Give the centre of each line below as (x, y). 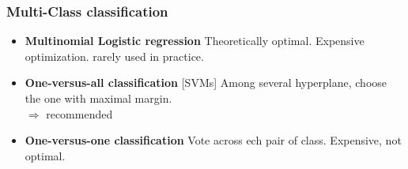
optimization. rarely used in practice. (114, 56)
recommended (79, 113)
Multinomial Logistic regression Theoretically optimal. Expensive (195, 41)
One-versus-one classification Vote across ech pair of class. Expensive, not (213, 140)
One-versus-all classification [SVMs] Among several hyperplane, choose (206, 83)
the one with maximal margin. (98, 98)
